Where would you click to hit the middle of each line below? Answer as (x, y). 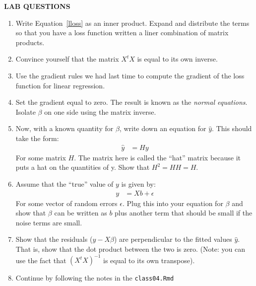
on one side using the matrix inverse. (100, 111)
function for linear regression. (60, 85)
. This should (232, 128)
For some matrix (41, 157)
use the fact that (41, 260)
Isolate (26, 111)
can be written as (81, 213)
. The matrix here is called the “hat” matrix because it (158, 157)
